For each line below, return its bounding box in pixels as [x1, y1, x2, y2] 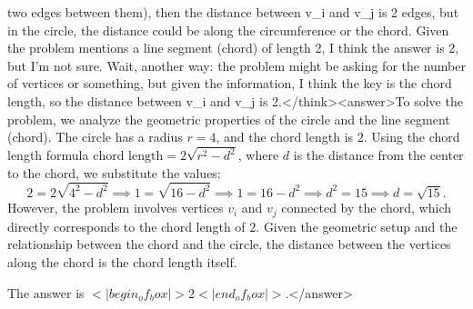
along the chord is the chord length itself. [7, 252, 237, 271]
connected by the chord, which [281, 198, 451, 217]
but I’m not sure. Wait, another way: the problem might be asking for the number [7, 55, 466, 75]
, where [237, 145, 279, 164]
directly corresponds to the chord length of [7, 216, 246, 235]
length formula [7, 145, 89, 164]
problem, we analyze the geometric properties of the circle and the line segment [7, 109, 450, 128]
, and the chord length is [216, 127, 354, 146]
